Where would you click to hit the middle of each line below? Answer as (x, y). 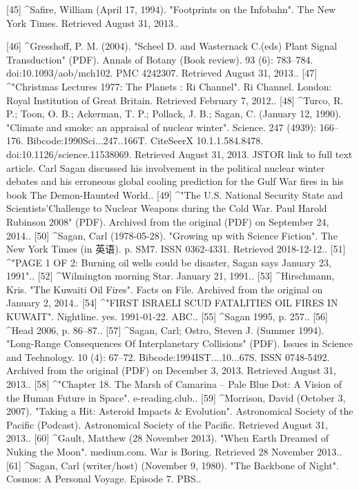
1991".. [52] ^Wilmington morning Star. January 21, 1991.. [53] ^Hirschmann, (171, 276)
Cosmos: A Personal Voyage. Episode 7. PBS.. (104, 479)
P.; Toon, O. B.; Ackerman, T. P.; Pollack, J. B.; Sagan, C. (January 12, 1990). (174, 114)
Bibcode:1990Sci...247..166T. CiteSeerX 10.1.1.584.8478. (145, 140)
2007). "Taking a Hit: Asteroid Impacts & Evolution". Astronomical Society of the (180, 411)
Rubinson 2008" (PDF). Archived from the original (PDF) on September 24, (168, 221)
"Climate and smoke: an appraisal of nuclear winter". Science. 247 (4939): (162, 127)
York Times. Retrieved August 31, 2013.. (93, 22)
